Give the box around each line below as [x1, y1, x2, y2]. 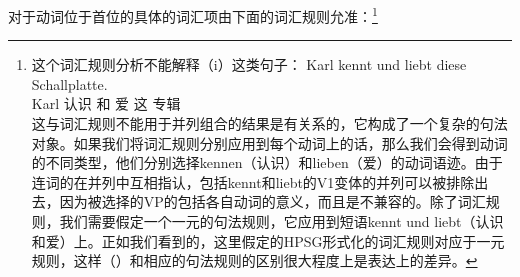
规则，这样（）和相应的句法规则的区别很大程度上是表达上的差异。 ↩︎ [31, 250, 478, 271]
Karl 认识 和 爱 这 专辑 [31, 93, 181, 114]
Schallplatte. [31, 73, 108, 94]
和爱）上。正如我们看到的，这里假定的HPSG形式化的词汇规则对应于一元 [31, 230, 505, 251]
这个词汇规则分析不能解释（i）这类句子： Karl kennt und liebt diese [31, 54, 467, 75]
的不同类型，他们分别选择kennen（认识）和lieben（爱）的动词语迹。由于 [31, 152, 503, 173]
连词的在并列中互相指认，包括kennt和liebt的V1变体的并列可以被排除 [31, 171, 475, 192]
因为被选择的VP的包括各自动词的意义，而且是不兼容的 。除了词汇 [59, 191, 486, 212]
